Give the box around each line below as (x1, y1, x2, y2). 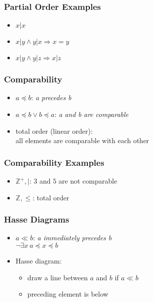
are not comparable (58, 176, 117, 186)
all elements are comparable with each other (15, 135, 149, 146)
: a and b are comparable (54, 109, 129, 119)
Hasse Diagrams (4, 213, 69, 226)
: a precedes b (31, 92, 72, 103)
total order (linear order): (15, 125, 93, 136)
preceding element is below (27, 289, 109, 299)
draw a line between (27, 272, 88, 282)
